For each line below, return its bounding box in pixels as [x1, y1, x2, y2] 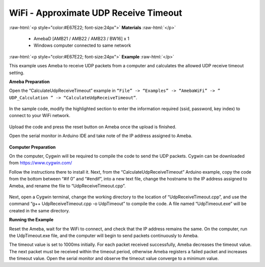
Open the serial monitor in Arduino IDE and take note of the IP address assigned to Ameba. [9, 133, 192, 139]
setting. [9, 69, 25, 76]
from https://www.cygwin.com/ [9, 160, 72, 166]
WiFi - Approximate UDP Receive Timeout [9, 7, 183, 18]
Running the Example [9, 217, 54, 223]
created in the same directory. [9, 208, 70, 213]
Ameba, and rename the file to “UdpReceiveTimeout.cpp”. [9, 182, 126, 189]
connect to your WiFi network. [9, 113, 71, 119]
